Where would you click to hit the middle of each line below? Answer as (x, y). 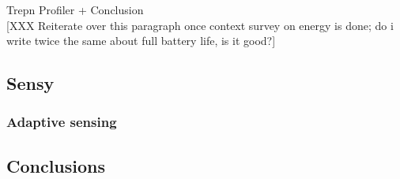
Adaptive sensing (62, 122)
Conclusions (56, 165)
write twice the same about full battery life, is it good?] (141, 41)
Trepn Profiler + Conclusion (75, 9)
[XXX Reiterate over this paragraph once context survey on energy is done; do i (200, 25)
